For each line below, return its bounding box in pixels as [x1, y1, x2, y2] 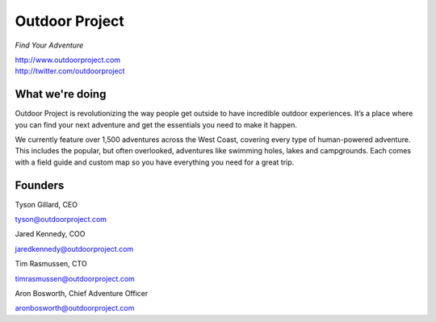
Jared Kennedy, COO [15, 229, 86, 239]
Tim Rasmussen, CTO [15, 259, 88, 269]
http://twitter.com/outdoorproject [15, 66, 125, 76]
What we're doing [15, 87, 107, 101]
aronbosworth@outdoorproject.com [15, 303, 135, 313]
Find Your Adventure [15, 40, 84, 50]
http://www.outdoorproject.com [15, 55, 121, 65]
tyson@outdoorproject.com [15, 215, 107, 224]
